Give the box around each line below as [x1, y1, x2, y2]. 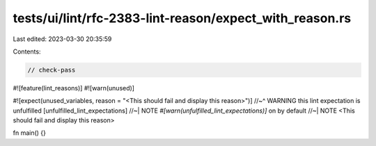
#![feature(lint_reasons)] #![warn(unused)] [13, 83, 135, 92]
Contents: [13, 47, 41, 56]
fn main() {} [13, 129, 47, 137]
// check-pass [27, 66, 76, 74]
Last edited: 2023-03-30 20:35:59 [13, 35, 112, 43]
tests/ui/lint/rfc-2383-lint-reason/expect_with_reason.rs [13, 10, 352, 26]
